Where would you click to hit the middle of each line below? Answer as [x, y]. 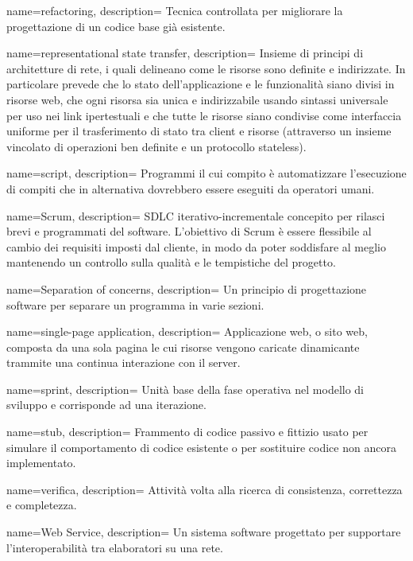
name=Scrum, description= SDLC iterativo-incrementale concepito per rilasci [196, 215]
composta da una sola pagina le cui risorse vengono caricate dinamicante [183, 347]
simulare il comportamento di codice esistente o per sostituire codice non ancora [201, 447]
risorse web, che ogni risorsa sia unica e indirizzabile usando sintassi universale [197, 99]
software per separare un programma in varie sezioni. [135, 304]
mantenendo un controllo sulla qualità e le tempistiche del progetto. [171, 262]
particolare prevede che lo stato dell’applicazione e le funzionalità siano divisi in [201, 84]
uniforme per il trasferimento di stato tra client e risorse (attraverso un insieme [199, 131]
